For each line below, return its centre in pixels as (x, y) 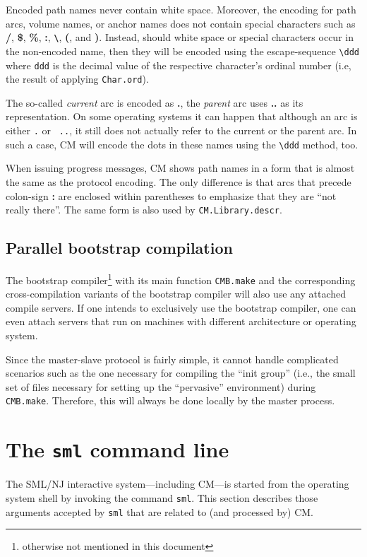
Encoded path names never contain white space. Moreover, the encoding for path (181, 9)
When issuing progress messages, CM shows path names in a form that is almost (180, 168)
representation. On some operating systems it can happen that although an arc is (182, 116)
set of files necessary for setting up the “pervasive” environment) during (161, 386)
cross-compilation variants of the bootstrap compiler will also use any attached (176, 294)
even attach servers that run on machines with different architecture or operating (181, 321)
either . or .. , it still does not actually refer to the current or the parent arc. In (181, 130)
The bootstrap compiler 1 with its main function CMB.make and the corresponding (181, 278)
